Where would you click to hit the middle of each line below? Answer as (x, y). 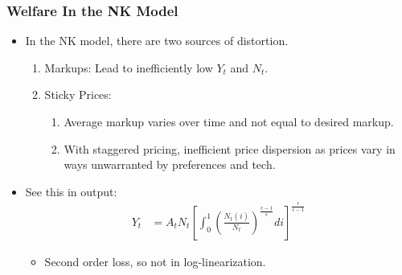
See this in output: (71, 191)
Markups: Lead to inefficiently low (129, 67)
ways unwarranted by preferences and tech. (170, 164)
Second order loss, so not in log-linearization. (155, 261)
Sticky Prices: (78, 94)
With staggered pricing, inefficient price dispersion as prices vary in (230, 148)
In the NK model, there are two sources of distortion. (157, 41)
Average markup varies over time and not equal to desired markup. (229, 121)
